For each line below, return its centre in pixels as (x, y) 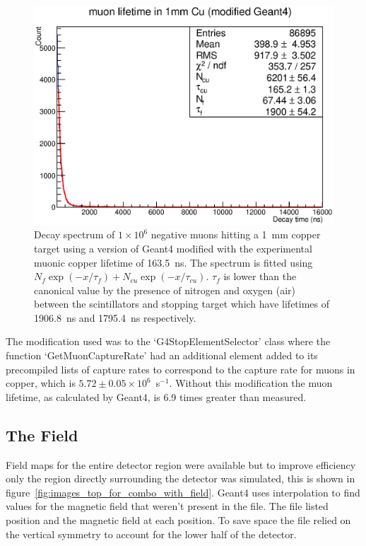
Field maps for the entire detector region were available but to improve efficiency (181, 464)
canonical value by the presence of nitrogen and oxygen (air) (165, 290)
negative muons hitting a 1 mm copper (236, 234)
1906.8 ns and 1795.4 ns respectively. (115, 317)
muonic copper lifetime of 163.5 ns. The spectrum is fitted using (173, 262)
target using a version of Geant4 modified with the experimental (173, 248)
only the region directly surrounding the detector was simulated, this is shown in (181, 478)
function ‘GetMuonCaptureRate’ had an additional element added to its (162, 355)
